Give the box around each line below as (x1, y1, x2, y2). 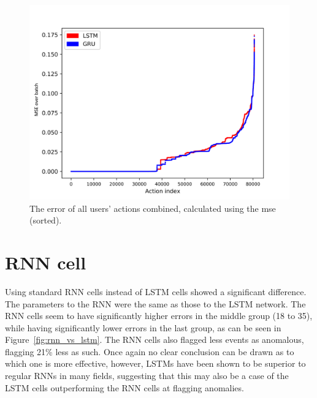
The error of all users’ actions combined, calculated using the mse (29, 201, 276, 214)
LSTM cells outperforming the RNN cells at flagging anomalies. (5, 381, 244, 394)
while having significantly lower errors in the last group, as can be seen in (5, 321, 281, 334)
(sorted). (29, 214, 62, 227)
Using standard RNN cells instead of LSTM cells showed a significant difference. (5, 285, 307, 298)
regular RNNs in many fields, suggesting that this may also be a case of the (5, 369, 289, 382)
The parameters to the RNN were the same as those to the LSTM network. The (5, 297, 306, 310)
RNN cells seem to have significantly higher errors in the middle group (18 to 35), (5, 309, 313, 322)
